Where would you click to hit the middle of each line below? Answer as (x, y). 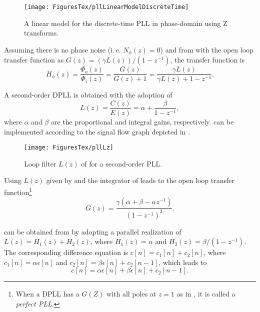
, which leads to (183, 262)
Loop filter (40, 163)
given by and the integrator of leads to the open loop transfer (140, 180)
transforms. (41, 33)
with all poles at (131, 294)
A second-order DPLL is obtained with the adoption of (88, 95)
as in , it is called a (206, 294)
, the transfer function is (207, 60)
